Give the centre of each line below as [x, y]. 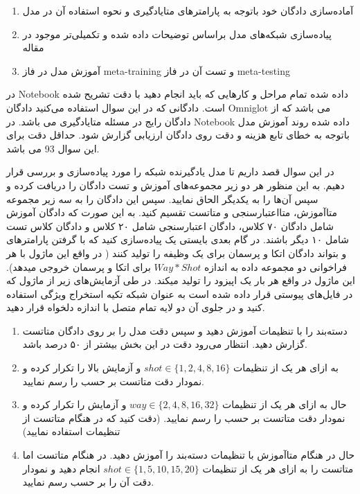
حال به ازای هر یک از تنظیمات [285, 404]
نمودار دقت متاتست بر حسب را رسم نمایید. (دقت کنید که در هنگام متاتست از [184, 417]
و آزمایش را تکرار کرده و [74, 404]
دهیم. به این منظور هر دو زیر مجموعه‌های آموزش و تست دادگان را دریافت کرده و [175, 185]
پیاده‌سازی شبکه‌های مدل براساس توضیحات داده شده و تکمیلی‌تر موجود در [177, 34]
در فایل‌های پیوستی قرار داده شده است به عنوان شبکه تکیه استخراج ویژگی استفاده [180, 293]
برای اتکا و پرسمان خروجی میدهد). [79, 266]
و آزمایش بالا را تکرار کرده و [82, 368]
